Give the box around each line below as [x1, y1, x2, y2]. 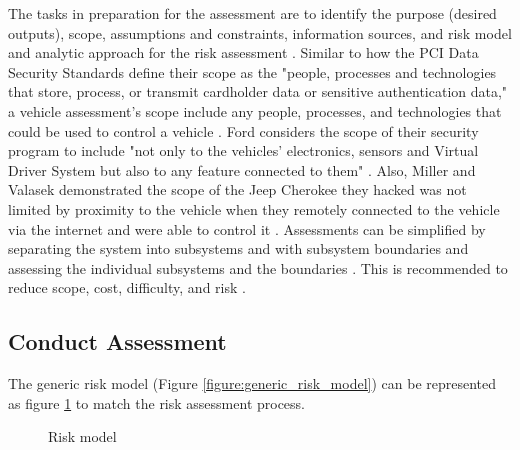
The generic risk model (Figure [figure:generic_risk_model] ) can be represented [8, 373, 497, 394]
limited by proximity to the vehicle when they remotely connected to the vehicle [8, 198, 500, 219]
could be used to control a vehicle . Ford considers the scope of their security [8, 120, 479, 141]
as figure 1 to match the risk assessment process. [8, 392, 306, 413]
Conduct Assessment [8, 326, 227, 357]
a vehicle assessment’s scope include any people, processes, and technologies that [8, 100, 502, 121]
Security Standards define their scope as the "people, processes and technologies [8, 61, 497, 82]
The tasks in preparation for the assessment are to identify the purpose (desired [8, 3, 497, 23]
